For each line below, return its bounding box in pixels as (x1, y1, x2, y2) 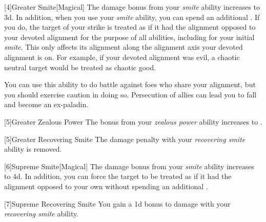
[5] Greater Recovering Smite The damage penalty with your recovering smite (4, 133, 245, 144)
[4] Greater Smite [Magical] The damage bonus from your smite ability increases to (4, 2, 260, 12)
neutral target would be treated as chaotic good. (4, 62, 156, 72)
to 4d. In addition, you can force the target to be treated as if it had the (4, 171, 232, 181)
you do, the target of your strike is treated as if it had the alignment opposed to (4, 22, 256, 32)
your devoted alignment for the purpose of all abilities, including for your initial (4, 31, 255, 42)
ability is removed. (4, 144, 62, 154)
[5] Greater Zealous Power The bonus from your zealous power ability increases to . (4, 116, 262, 127)
